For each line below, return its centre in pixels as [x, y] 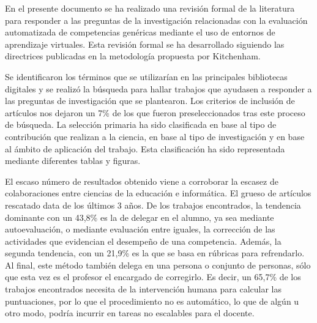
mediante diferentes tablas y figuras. [73, 161]
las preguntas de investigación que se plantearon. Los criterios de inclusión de [150, 101]
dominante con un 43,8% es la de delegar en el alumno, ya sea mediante [140, 217]
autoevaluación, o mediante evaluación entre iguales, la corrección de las [140, 229]
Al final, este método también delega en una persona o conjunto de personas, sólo [158, 265]
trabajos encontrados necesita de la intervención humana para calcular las [144, 289]
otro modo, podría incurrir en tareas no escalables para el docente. [130, 313]
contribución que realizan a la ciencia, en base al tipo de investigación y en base [155, 136]
